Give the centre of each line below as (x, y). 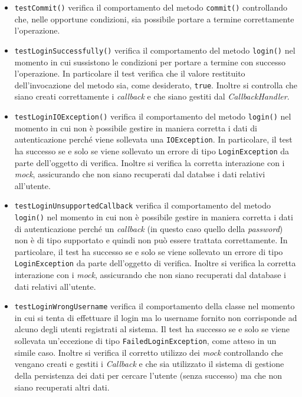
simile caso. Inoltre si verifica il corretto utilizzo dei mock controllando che (149, 352)
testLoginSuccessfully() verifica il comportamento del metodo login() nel (155, 50)
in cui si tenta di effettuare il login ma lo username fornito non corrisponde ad (156, 317)
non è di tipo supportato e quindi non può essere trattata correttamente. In (151, 240)
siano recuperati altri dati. (62, 387)
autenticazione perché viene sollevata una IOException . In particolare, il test (153, 139)
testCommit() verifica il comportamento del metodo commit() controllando (151, 7)
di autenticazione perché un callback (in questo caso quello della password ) (149, 228)
